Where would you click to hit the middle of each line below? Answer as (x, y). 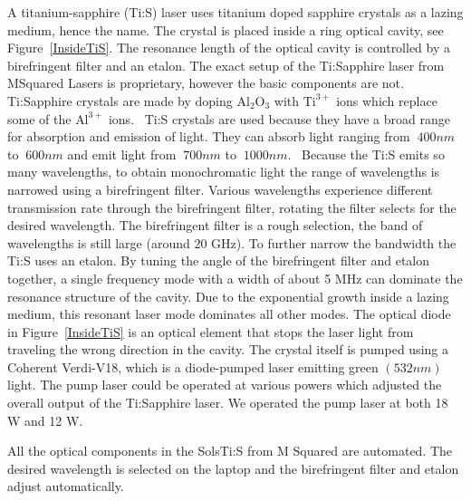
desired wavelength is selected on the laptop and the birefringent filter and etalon (233, 468)
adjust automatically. (66, 486)
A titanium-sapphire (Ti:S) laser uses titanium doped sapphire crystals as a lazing (235, 12)
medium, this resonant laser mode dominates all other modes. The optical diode (229, 314)
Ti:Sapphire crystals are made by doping (120, 100)
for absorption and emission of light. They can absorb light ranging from (209, 136)
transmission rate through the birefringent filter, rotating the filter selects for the (232, 207)
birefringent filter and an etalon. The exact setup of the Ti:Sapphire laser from (226, 65)
